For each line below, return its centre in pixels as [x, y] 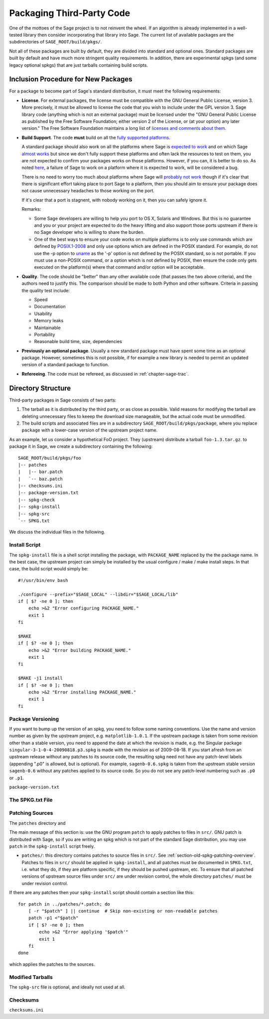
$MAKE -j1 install [41, 678]
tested [16, 34]
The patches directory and [37, 823]
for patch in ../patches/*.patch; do [64, 904]
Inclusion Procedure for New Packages [71, 79]
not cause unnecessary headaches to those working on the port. [88, 191]
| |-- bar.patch [41, 472]
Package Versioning [34, 719]
